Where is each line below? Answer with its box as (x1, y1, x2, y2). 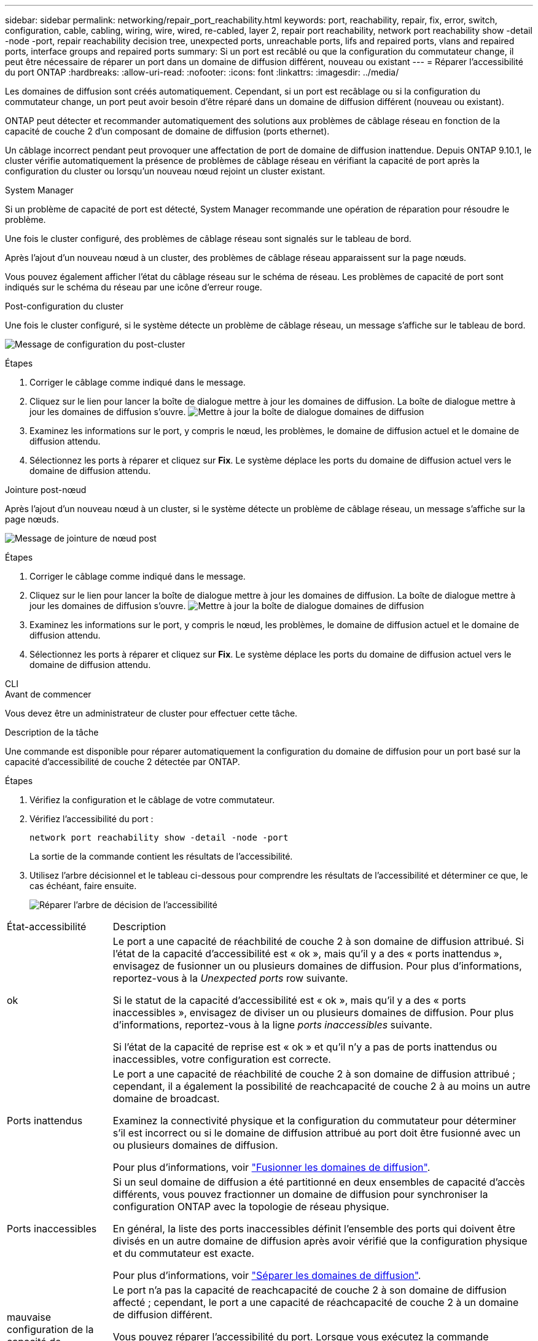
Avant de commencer (5, 689, 92, 699)
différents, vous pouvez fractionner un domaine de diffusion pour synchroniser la (112, 1188, 488, 1200)
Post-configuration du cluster (5, 301, 123, 311)
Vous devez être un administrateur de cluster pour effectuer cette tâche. (5, 708, 298, 718)
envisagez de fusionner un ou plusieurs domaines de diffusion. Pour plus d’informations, (112, 960, 522, 972)
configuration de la (7, 1323, 94, 1335)
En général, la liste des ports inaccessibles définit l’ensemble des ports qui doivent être (112, 1222, 515, 1235)
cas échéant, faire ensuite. (29, 880, 137, 891)
